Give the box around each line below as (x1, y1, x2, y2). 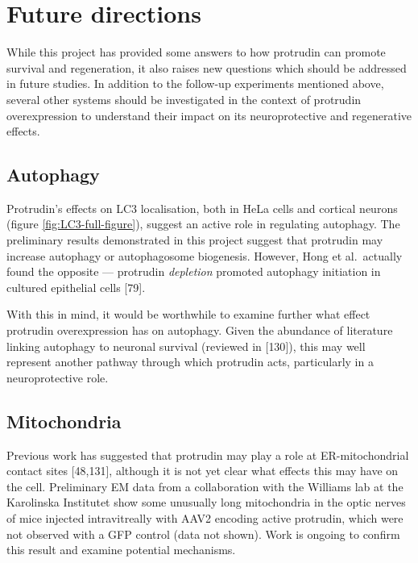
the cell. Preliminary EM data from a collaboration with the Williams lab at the (6, 478, 404, 494)
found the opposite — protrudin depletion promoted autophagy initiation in (6, 263, 381, 280)
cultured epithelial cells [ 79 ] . (6, 278, 146, 295)
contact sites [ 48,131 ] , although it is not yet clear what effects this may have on (6, 462, 399, 479)
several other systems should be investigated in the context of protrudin (6, 90, 362, 107)
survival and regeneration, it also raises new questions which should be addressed (6, 59, 407, 76)
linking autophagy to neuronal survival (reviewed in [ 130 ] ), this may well (6, 337, 366, 354)
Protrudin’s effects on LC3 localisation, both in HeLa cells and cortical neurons (6, 199, 398, 216)
